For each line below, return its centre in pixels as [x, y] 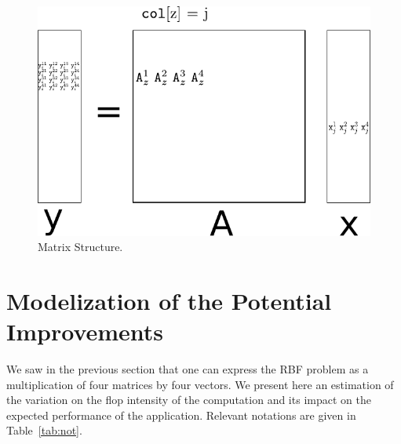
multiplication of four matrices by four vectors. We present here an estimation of [200, 384]
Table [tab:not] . [44, 430]
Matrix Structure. [80, 247]
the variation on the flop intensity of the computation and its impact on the [189, 400]
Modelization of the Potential [169, 300]
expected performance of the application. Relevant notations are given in [181, 415]
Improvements [85, 331]
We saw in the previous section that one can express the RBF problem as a [188, 369]
